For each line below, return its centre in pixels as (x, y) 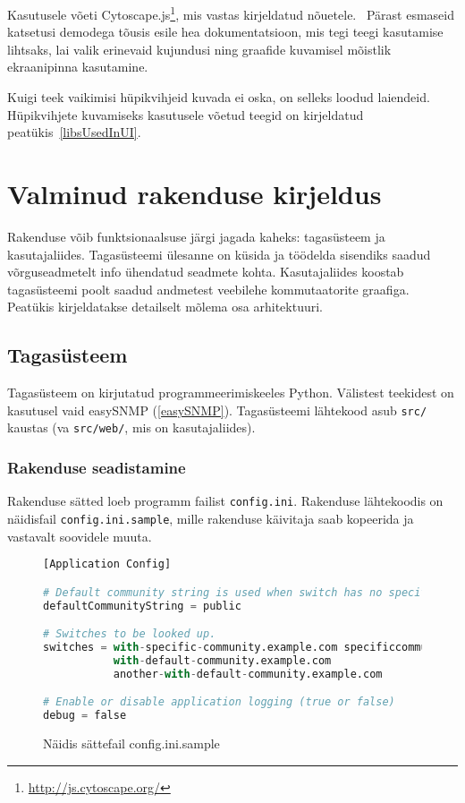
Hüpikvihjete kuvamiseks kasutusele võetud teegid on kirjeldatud (186, 114)
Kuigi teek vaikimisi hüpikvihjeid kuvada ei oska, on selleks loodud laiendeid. (219, 97)
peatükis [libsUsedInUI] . (74, 132)
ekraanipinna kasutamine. (78, 67)
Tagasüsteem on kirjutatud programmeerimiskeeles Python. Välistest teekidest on (231, 393)
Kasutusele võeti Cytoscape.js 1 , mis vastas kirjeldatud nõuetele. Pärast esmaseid (231, 13)
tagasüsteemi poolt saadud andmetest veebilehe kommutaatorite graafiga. (208, 289)
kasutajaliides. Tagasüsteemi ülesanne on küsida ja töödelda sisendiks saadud (219, 254)
